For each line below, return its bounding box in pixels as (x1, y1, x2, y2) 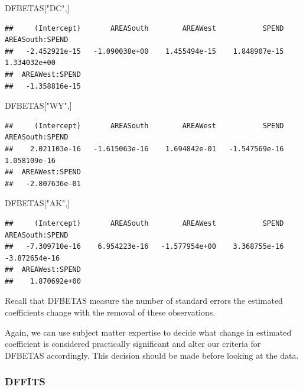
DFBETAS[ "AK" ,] (5, 197, 70, 209)
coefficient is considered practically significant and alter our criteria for (5, 337, 261, 350)
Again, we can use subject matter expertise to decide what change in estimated (5, 326, 292, 338)
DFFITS (5, 374, 45, 389)
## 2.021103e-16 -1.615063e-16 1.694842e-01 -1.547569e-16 (5, 144, 284, 153)
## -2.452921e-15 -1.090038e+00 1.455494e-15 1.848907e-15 (5, 47, 284, 56)
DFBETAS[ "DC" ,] (5, 2, 70, 14)
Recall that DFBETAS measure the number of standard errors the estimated (5, 294, 283, 307)
